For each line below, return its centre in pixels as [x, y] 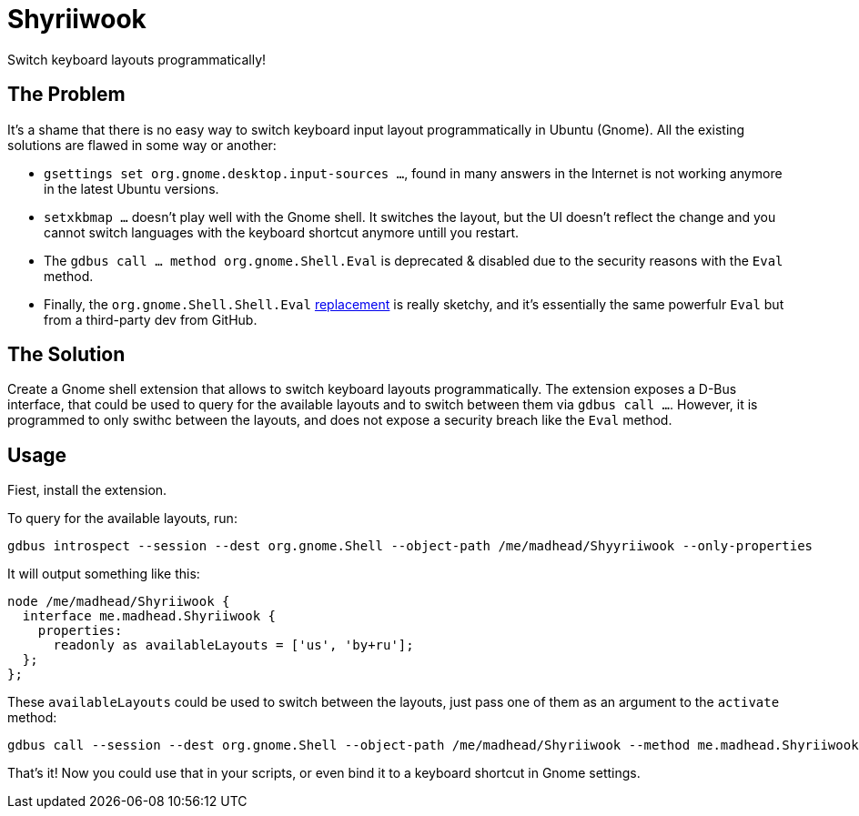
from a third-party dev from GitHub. [151, 319]
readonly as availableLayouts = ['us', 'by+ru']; [233, 645]
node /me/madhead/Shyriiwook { [119, 602]
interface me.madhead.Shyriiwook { [149, 616]
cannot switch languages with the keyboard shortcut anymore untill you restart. [282, 232]
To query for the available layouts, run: [122, 519]
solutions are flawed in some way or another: [142, 145]
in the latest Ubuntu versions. [131, 188]
